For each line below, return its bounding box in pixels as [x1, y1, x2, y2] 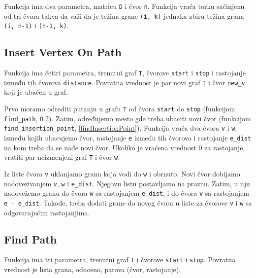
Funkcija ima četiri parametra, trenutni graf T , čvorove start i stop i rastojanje [4, 68, 246, 78]
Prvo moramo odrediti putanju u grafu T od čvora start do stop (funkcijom [4, 104, 235, 114]
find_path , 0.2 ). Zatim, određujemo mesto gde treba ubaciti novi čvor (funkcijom [4, 113, 251, 123]
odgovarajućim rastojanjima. [4, 207, 90, 217]
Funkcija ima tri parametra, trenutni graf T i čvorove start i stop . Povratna [4, 254, 236, 265]
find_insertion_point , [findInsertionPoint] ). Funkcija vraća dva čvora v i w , [4, 123, 237, 133]
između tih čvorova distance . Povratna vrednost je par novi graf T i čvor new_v [4, 77, 245, 87]
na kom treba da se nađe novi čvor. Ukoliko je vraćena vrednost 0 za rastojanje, [4, 142, 245, 152]
